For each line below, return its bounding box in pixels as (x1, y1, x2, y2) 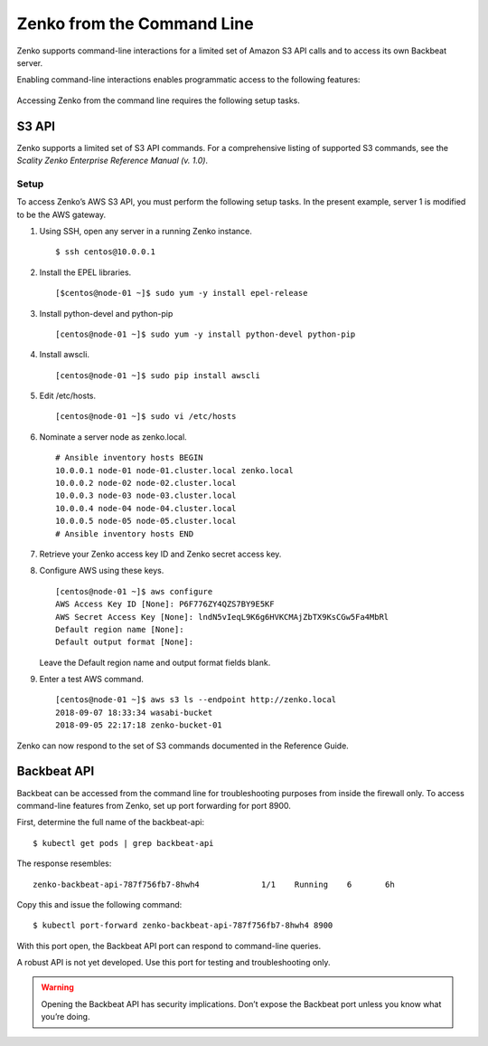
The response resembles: (16, 858, 112, 869)
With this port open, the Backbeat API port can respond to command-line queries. (16, 940, 322, 951)
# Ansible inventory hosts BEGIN (55, 452, 203, 463)
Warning (41, 982, 74, 993)
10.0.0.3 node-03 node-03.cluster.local (55, 490, 237, 501)
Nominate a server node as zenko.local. (39, 431, 187, 442)
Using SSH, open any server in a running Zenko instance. (39, 225, 253, 236)
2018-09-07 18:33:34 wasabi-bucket (55, 707, 213, 718)
